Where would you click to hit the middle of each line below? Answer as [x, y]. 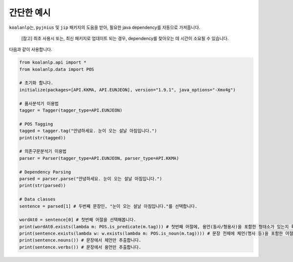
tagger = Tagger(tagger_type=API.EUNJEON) [71, 110]
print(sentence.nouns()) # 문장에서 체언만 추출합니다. [80, 240]
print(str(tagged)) [42, 138]
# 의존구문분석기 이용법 [43, 151]
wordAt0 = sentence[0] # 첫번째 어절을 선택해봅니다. [78, 220]
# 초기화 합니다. [36, 83]
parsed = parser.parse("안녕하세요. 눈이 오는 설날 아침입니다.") [91, 179]
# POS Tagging [36, 124]
